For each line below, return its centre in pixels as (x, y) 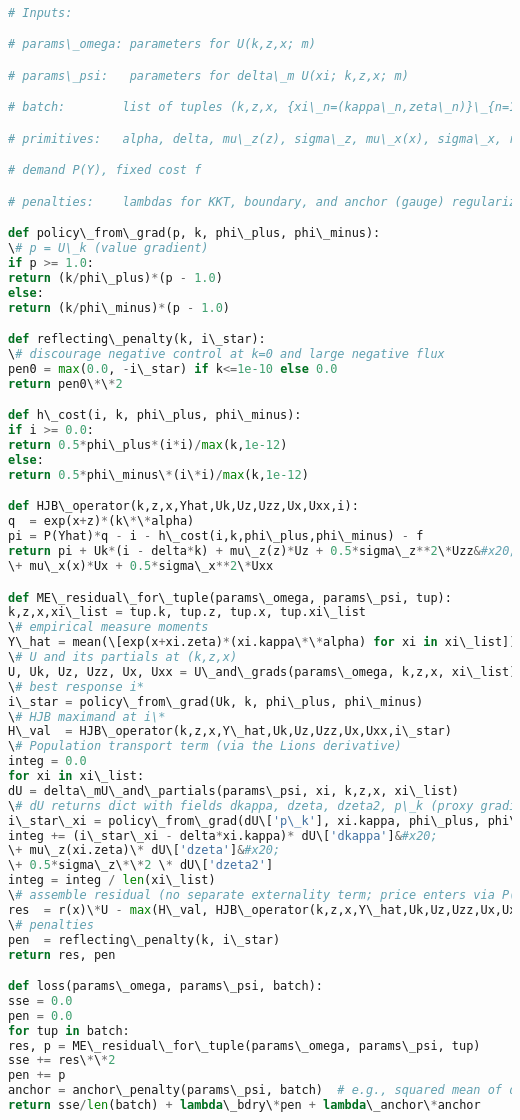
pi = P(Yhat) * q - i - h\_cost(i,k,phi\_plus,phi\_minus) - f (216, 536)
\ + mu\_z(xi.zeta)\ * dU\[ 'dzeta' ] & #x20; (144, 850)
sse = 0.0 (40, 1000)
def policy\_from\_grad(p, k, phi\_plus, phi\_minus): (194, 233)
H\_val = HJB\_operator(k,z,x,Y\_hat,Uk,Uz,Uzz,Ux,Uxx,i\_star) (230, 731)
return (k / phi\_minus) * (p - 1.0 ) (119, 307)
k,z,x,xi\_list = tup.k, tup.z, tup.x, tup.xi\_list (187, 612)
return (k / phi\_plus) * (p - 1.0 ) (115, 278)
